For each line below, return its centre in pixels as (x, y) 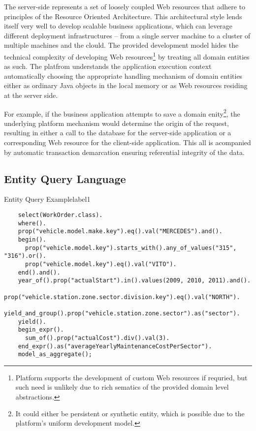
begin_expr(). (41, 330)
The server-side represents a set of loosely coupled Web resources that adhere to (125, 6)
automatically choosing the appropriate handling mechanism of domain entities (123, 76)
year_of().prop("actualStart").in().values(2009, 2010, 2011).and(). (134, 281)
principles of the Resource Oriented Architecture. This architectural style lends (123, 16)
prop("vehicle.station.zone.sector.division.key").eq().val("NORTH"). (122, 297)
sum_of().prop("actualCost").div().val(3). (97, 338)
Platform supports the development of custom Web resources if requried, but (131, 377)
